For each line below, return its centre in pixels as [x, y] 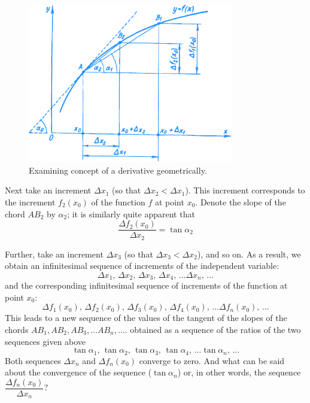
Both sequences [33, 360]
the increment [30, 201]
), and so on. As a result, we [249, 254]
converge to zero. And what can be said [212, 360]
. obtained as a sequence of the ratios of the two [213, 330]
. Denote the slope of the [241, 201]
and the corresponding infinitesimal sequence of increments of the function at [146, 285]
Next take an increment [48, 190]
